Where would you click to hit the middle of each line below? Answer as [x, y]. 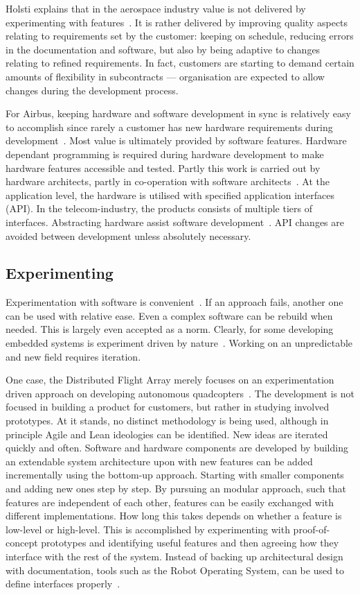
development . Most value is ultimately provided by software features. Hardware [176, 140]
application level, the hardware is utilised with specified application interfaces [170, 195]
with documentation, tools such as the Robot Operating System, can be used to [175, 570]
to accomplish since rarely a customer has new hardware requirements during [169, 127]
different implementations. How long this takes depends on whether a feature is [174, 516]
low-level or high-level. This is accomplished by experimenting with [148, 529]
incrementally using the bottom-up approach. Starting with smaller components [175, 475]
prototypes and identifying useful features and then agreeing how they [190, 543]
